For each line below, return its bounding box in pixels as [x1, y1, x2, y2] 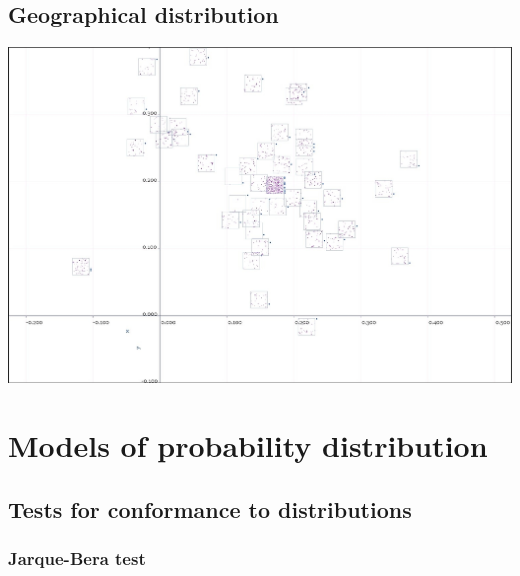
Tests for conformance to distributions [8, 494, 412, 525]
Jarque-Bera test [8, 546, 146, 571]
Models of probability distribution [8, 425, 488, 466]
